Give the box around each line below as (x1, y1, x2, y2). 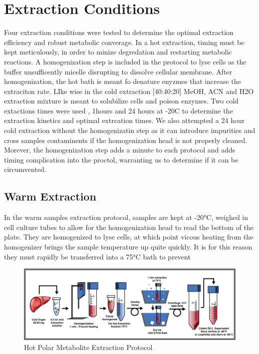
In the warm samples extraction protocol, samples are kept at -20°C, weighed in (4, 212, 249, 222)
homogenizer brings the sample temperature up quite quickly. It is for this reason (4, 241, 253, 252)
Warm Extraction (4, 188, 96, 204)
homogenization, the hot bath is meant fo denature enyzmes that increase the (4, 76, 241, 86)
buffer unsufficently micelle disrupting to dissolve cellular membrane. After (4, 66, 233, 76)
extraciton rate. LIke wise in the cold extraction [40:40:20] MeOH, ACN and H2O (4, 85, 254, 96)
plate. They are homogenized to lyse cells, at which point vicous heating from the (4, 231, 254, 242)
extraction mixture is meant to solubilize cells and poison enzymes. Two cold (4, 95, 239, 106)
